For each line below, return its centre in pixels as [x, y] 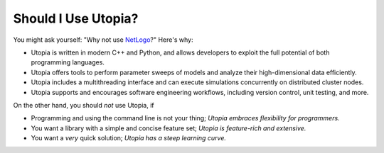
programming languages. [68, 62]
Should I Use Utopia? [76, 18]
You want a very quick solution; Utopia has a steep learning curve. [129, 138]
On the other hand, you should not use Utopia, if [84, 105]
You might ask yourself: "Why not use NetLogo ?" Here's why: [103, 40]
